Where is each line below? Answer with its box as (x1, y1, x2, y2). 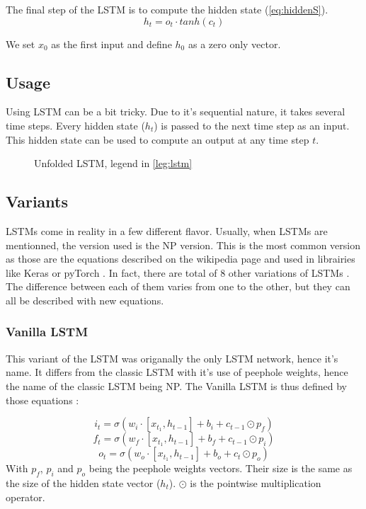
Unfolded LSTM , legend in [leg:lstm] (34, 156, 193, 171)
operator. (6, 489, 45, 504)
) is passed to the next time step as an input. (154, 118, 350, 132)
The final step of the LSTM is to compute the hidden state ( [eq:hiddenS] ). (6, 2, 328, 16)
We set (6, 36, 35, 51)
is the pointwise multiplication (190, 475, 321, 490)
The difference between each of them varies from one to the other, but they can (6, 279, 350, 294)
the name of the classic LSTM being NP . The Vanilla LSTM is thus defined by (6, 378, 347, 393)
